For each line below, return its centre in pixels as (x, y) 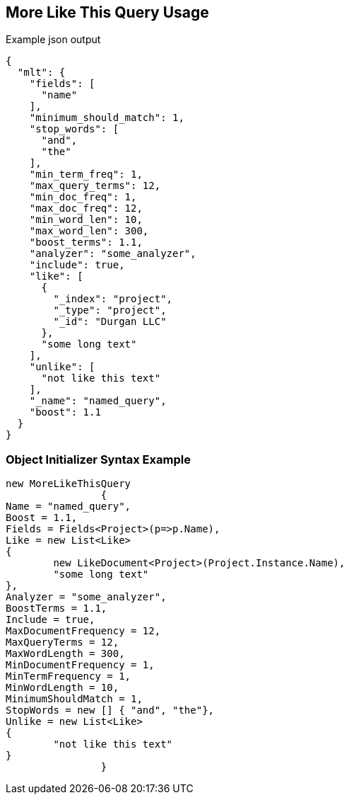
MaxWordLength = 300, (65, 654)
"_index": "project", (113, 299)
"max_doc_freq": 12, (86, 208)
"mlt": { (41, 73)
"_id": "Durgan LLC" (110, 322)
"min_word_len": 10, (86, 220)
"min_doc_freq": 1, (83, 197)
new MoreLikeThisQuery (69, 484)
